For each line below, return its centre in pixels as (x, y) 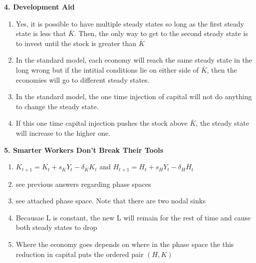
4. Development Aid (39, 7)
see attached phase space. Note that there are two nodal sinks (111, 201)
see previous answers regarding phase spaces (83, 184)
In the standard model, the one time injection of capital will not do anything (134, 96)
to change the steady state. (57, 106)
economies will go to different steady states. (83, 79)
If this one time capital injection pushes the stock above (102, 123)
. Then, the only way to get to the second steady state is (161, 33)
